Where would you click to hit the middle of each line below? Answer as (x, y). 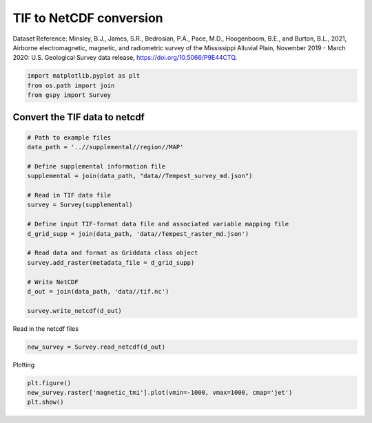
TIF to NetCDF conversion (88, 18)
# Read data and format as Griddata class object (113, 253)
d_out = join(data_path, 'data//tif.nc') (98, 291)
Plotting (24, 365)
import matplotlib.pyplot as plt (84, 76)
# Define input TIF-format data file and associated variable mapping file (158, 224)
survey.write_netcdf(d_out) (74, 311)
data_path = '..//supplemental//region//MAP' (105, 147)
